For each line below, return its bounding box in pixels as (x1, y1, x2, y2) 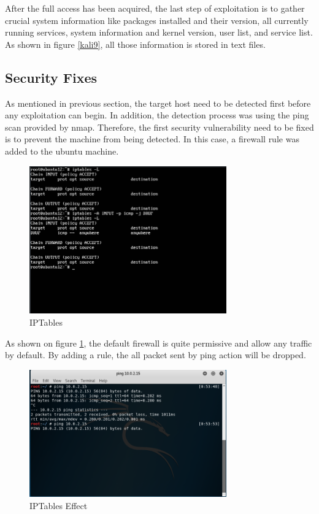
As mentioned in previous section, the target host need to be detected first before (5, 96, 311, 109)
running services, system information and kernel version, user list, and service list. (5, 26, 313, 39)
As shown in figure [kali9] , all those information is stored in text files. (5, 37, 266, 50)
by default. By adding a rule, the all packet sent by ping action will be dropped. (5, 348, 306, 361)
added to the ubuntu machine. (5, 144, 119, 157)
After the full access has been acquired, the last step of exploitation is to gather (5, 2, 305, 14)
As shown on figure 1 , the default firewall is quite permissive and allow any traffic (5, 336, 312, 349)
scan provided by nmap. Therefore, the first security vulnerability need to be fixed (5, 120, 314, 133)
